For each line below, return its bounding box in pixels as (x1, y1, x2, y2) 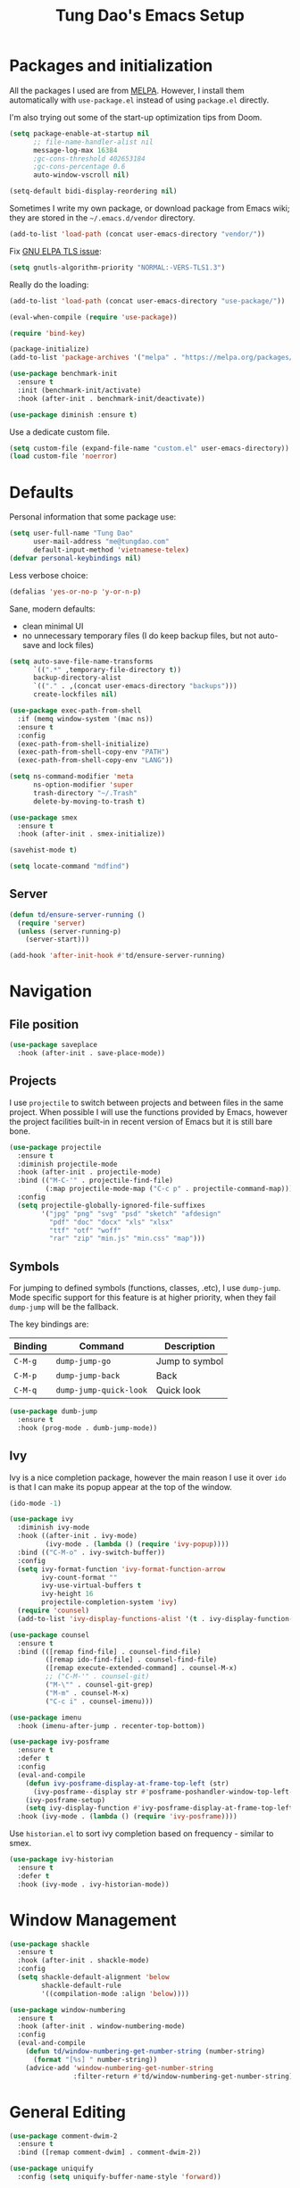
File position (9, 1017, 79, 1032)
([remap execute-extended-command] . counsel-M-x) (45, 1664, 238, 1673)
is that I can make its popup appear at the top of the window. (9, 1481, 232, 1492)
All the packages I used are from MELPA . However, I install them (9, 85, 245, 96)
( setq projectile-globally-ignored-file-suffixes (17, 1201, 205, 1210)
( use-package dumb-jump (9, 1407, 98, 1416)
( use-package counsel (9, 1630, 90, 1639)
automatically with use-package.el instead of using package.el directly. (9, 95, 270, 105)
